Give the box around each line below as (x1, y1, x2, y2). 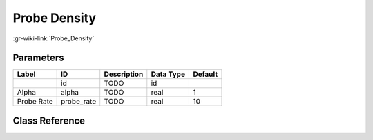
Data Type (151, 69, 186, 79)
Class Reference (12, 115, 86, 126)
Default (193, 69, 218, 79)
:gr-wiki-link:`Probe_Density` (12, 34, 95, 43)
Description (104, 69, 144, 79)
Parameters (12, 52, 64, 64)
